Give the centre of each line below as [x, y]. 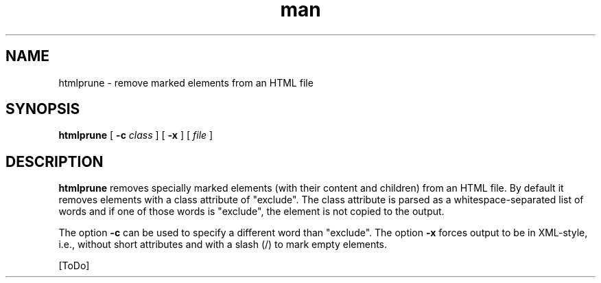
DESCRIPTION [55, 161]
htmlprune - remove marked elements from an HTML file [186, 82]
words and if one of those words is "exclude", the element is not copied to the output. [251, 212]
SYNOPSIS [43, 109]
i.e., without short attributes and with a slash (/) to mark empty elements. [223, 245]
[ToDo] [74, 266]
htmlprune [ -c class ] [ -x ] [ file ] [136, 135]
